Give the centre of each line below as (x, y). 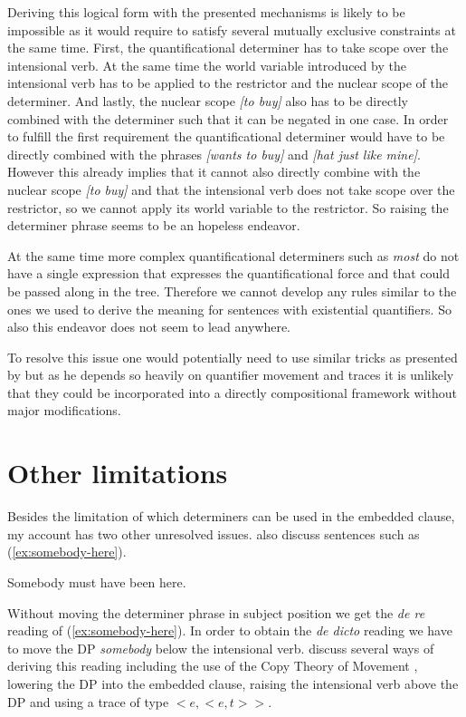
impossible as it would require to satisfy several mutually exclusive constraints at (232, 29)
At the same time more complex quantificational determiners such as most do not (233, 255)
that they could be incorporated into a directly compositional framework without (232, 392)
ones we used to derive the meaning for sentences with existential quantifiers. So (229, 309)
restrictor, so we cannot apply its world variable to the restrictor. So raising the (228, 207)
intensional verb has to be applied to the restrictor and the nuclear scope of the (228, 83)
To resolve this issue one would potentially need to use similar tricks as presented (233, 357)
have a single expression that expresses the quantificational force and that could (229, 273)
